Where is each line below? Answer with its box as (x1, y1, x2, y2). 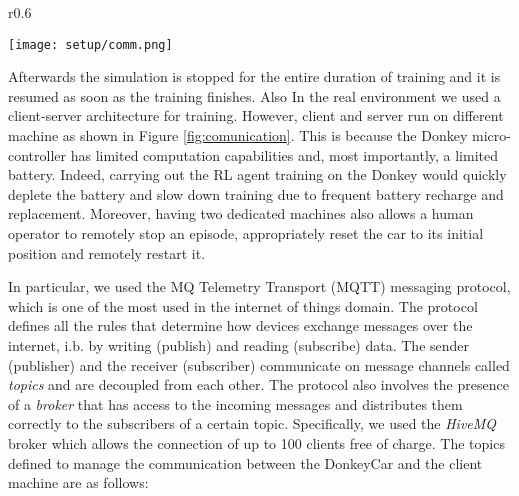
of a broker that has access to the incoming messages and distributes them (8, 393, 463, 414)
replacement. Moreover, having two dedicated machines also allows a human (8, 203, 474, 224)
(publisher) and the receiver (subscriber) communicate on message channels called (8, 354, 510, 375)
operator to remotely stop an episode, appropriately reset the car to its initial (8, 223, 484, 243)
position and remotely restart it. (8, 242, 206, 263)
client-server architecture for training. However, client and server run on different (8, 105, 504, 126)
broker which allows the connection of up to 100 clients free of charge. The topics (8, 432, 505, 453)
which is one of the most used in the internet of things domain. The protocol (8, 295, 478, 316)
